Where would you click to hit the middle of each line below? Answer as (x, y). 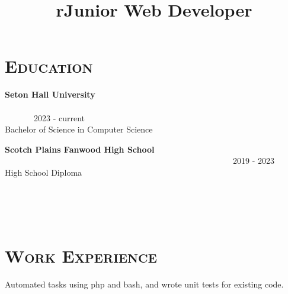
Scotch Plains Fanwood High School (80, 149)
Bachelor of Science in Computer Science (79, 129)
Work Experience (81, 256)
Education (49, 66)
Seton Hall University (50, 94)
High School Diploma (44, 172)
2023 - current (59, 117)
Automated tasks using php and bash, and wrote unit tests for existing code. (144, 284)
